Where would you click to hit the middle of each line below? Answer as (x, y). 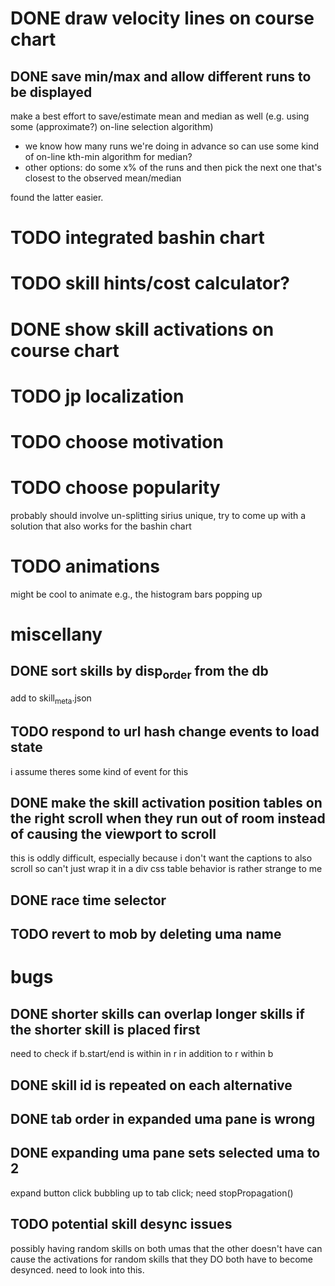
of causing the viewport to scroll (113, 834)
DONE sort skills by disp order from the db (139, 672)
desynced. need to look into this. (77, 1269)
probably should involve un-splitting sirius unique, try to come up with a (158, 515)
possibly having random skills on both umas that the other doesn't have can (166, 1248)
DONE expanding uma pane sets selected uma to (165, 1153)
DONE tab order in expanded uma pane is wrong (163, 1118)
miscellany (56, 634)
